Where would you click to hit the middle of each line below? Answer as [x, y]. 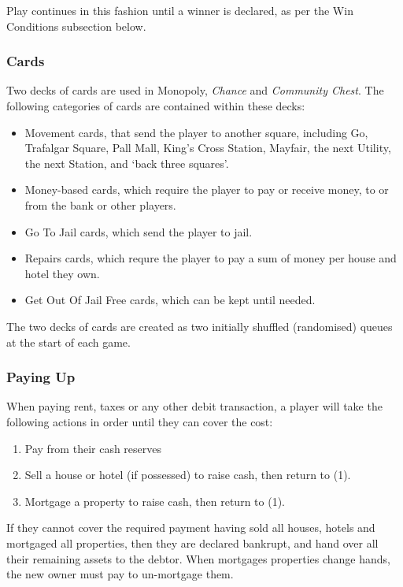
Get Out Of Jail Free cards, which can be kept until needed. [170, 300]
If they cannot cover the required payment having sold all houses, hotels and [191, 528]
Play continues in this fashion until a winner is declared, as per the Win [180, 10]
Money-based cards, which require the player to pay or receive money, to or [207, 189]
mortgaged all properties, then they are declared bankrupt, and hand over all [192, 542]
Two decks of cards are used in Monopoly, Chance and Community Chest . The [195, 90]
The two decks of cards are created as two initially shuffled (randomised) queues [200, 326]
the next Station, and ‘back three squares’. [127, 163]
